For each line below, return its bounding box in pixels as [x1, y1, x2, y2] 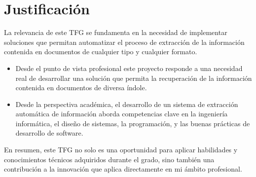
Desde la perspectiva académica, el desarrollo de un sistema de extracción [15, 99, 238, 109]
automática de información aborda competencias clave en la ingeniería [15, 108, 228, 119]
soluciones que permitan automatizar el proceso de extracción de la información [4, 36, 245, 47]
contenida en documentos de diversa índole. [15, 82, 147, 93]
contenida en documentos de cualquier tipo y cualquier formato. [4, 46, 197, 57]
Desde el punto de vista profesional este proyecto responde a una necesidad [15, 63, 243, 73]
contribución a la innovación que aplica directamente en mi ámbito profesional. [4, 164, 242, 174]
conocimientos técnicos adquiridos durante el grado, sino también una [4, 154, 215, 164]
